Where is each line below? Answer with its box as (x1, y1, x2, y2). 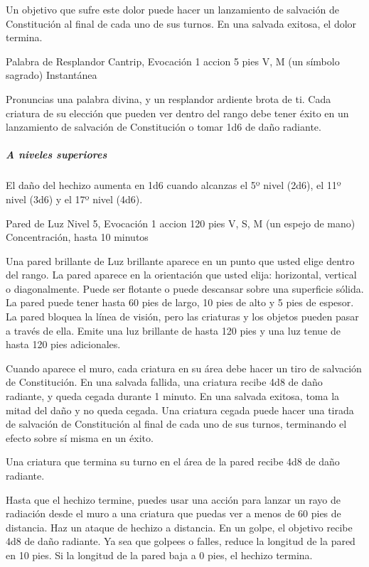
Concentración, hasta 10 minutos (6, 229, 149, 244)
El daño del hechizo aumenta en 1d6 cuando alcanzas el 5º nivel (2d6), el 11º (6, 178, 341, 193)
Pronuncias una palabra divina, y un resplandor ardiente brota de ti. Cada (6, 91, 331, 106)
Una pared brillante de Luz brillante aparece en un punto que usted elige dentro (6, 253, 355, 268)
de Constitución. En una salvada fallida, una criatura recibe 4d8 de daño (6, 374, 323, 389)
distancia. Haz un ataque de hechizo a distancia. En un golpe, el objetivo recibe (6, 519, 353, 534)
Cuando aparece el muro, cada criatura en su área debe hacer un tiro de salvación (6, 360, 362, 375)
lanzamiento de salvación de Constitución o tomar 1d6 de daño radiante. (6, 119, 321, 134)
